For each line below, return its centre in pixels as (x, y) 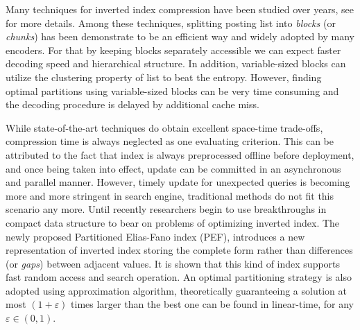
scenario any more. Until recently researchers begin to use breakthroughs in (166, 209)
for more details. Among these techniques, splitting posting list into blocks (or (171, 23)
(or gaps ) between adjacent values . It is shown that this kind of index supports (173, 263)
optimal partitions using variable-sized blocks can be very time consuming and (172, 90)
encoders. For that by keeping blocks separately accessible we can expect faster (173, 50)
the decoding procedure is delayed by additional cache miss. (132, 104)
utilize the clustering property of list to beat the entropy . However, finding (164, 77)
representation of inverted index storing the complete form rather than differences (179, 250)
